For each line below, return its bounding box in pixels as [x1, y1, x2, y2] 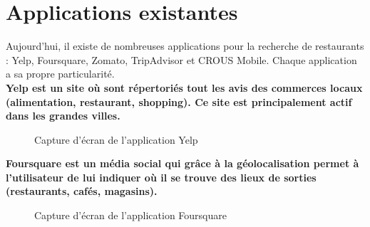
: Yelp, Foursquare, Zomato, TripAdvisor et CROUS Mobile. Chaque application [6, 52, 357, 67]
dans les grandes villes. [6, 108, 120, 123]
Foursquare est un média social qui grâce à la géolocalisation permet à [6, 156, 359, 171]
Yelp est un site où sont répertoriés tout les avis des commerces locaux [6, 80, 363, 95]
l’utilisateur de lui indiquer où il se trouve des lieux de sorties [6, 169, 317, 184]
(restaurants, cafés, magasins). [6, 184, 158, 199]
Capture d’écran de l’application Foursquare [34, 208, 227, 223]
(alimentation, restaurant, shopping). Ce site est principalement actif [6, 94, 352, 109]
